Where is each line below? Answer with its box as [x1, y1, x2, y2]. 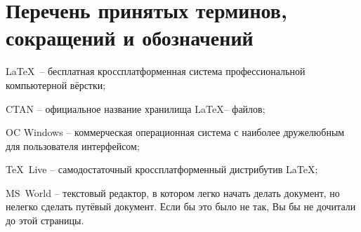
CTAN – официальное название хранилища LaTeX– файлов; [6, 101, 265, 116]
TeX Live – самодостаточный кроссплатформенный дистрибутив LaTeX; [6, 162, 318, 177]
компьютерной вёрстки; [6, 77, 106, 92]
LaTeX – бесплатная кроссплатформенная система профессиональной [6, 64, 306, 79]
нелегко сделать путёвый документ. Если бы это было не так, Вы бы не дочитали [6, 199, 356, 214]
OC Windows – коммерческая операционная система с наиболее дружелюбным [6, 125, 345, 139]
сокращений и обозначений [6, 23, 254, 52]
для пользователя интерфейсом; [6, 138, 140, 153]
